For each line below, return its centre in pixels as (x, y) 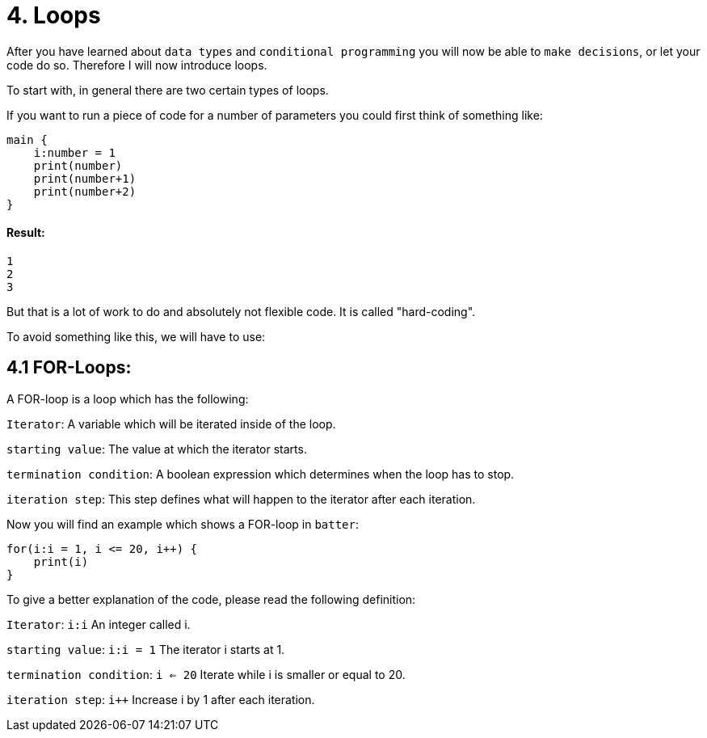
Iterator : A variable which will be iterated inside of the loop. (171, 424)
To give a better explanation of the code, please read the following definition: (211, 599)
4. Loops (54, 15)
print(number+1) (85, 178)
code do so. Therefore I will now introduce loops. (137, 65)
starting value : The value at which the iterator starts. (157, 449)
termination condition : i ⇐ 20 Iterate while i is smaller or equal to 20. (206, 674)
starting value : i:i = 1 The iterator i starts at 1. (146, 649)
